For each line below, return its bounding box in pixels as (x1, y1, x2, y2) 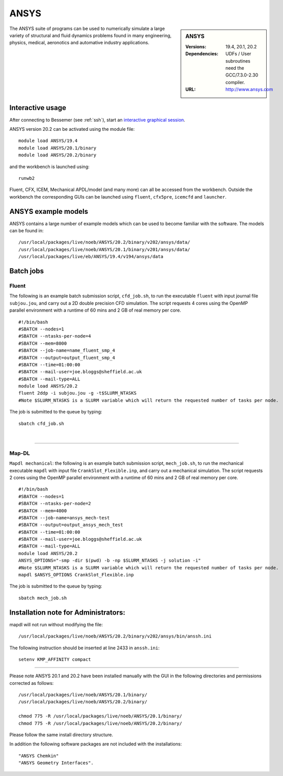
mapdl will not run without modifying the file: (9, 621, 103, 627)
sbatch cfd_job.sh (18, 421, 65, 426)
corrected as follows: (9, 680, 54, 686)
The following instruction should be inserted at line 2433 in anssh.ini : (9, 645, 160, 651)
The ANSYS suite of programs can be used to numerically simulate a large (9, 25, 165, 32)
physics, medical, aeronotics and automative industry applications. (9, 40, 150, 46)
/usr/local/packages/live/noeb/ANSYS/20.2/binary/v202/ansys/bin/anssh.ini (18, 633, 212, 639)
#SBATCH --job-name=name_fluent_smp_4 (18, 348, 116, 353)
